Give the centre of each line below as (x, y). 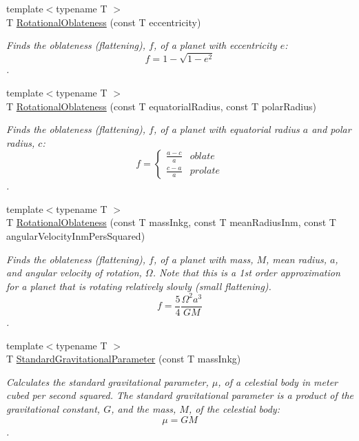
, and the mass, (144, 408)
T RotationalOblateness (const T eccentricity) (104, 22)
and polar (331, 129)
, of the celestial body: (234, 408)
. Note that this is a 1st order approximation (246, 273)
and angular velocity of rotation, (74, 273)
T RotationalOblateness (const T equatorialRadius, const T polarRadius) (161, 106)
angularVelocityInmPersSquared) (76, 236)
